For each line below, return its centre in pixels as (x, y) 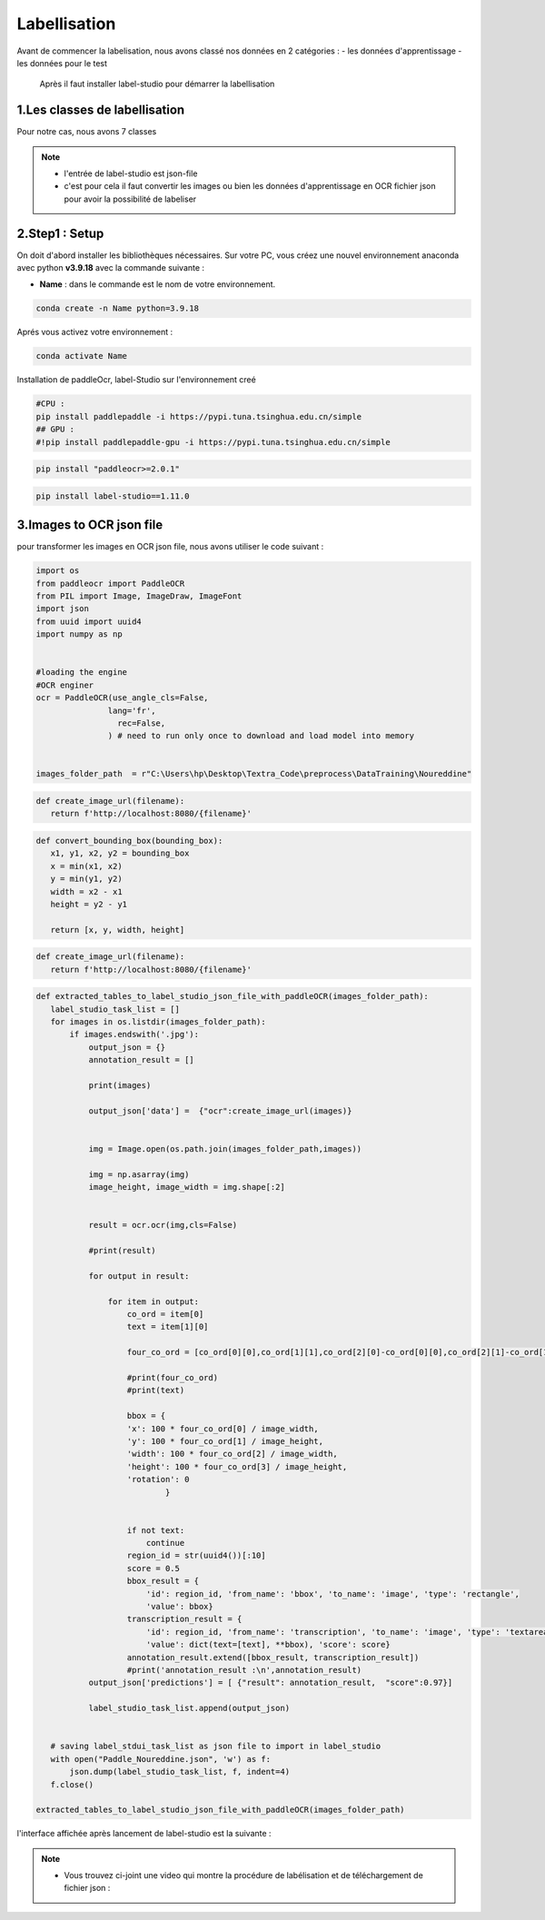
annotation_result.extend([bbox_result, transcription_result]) (273, 1657)
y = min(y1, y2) (86, 879)
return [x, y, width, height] (118, 930)
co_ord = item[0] (165, 1314)
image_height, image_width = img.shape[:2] (187, 1187)
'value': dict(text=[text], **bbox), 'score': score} (268, 1645)
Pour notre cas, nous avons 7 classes (87, 132)
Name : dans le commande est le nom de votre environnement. (158, 284)
